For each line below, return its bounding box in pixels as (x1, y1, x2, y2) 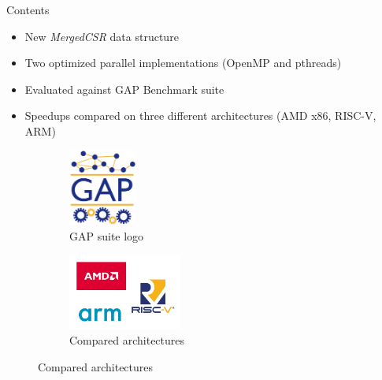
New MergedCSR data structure (24, 28, 179, 44)
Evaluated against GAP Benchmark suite (24, 80, 224, 97)
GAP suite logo (69, 227, 144, 244)
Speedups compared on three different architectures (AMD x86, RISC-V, (24, 107, 376, 124)
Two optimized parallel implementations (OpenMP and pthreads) (24, 54, 342, 71)
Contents (6, 2, 50, 17)
